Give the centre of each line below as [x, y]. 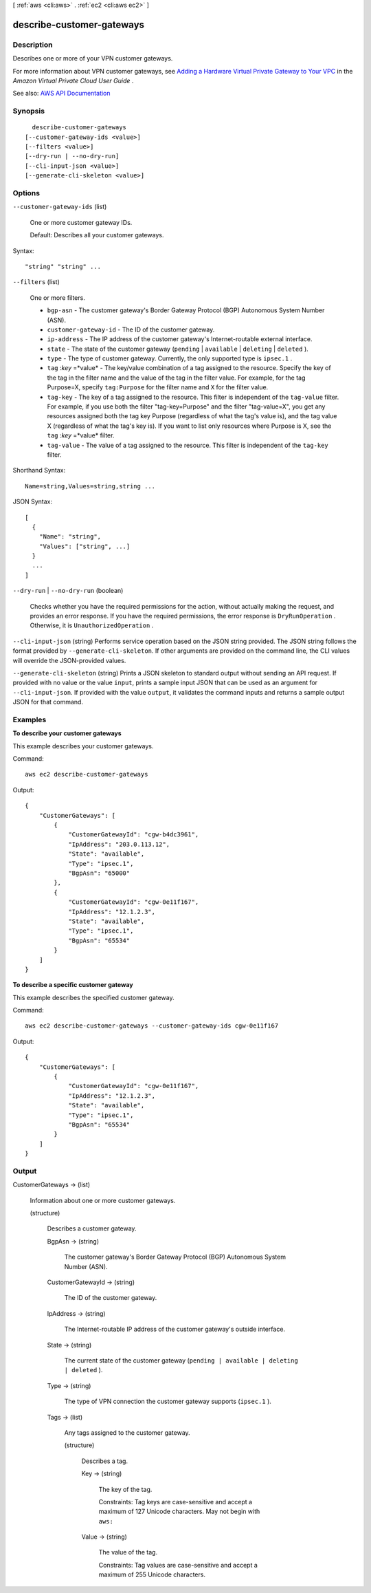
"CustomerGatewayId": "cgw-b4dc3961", [134, 835]
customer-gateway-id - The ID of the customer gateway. [131, 329]
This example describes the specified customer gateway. [93, 997]
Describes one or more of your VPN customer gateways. [93, 58]
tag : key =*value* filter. [81, 435]
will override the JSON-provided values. [69, 660]
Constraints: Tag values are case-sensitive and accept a [178, 1565]
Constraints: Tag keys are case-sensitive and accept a [176, 1502]
